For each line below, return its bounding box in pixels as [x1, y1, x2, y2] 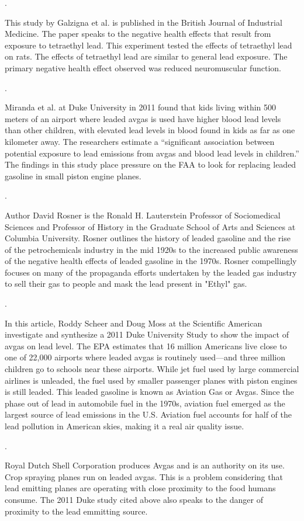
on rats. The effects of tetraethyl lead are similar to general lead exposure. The [5, 50, 288, 62]
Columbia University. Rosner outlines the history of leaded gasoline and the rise [5, 232, 291, 244]
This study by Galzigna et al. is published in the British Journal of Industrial [5, 16, 282, 28]
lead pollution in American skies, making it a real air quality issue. [5, 420, 244, 432]
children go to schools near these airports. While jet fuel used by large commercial [5, 363, 299, 375]
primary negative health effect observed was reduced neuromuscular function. [5, 61, 281, 74]
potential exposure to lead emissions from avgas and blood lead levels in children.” [5, 147, 299, 159]
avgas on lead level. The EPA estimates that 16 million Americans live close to [5, 339, 287, 352]
